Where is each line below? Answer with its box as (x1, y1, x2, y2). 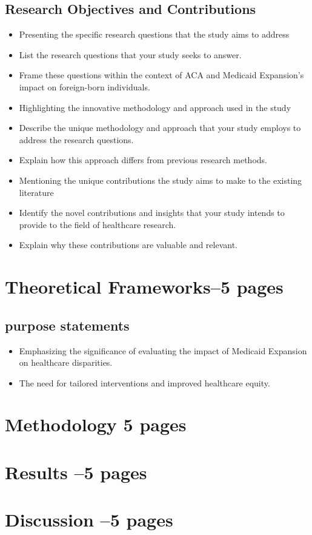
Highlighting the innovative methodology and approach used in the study (19, 101, 291, 113)
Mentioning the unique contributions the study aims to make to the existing (19, 173, 302, 186)
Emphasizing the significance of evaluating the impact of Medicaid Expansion (19, 344, 307, 357)
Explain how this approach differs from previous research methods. (19, 153, 267, 166)
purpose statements (5, 315, 130, 334)
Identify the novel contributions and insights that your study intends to (19, 206, 285, 219)
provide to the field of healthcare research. (19, 218, 176, 230)
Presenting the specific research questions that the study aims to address (19, 28, 290, 41)
